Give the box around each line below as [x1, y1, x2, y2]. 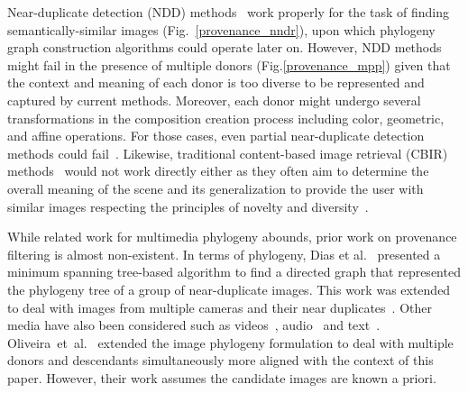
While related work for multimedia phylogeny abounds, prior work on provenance [7, 227, 457, 246]
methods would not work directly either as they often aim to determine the [7, 161, 429, 180]
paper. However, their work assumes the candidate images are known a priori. [7, 368, 436, 387]
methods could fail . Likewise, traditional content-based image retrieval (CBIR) [7, 143, 448, 162]
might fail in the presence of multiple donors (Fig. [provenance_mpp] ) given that [7, 55, 451, 74]
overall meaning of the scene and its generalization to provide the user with [7, 178, 424, 197]
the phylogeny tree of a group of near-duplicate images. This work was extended [7, 279, 451, 298]
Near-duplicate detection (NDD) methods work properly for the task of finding [7, 3, 450, 21]
